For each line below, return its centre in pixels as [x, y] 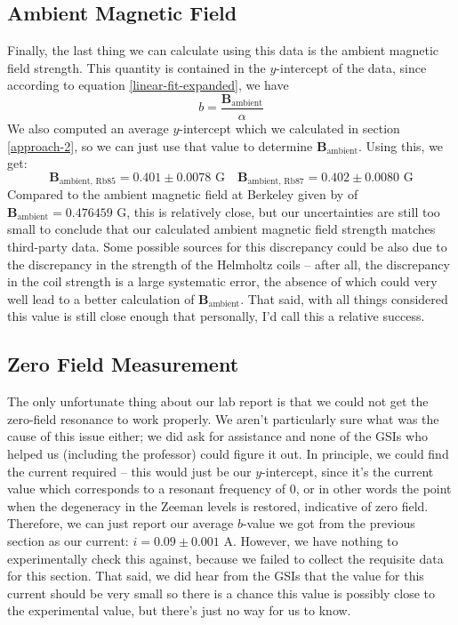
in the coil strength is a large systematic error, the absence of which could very [222, 281]
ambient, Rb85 [87, 182]
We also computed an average [88, 128]
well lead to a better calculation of [101, 298]
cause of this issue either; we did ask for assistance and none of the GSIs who [217, 436]
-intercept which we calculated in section [289, 128]
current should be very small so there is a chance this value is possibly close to [221, 593]
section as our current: [68, 540]
